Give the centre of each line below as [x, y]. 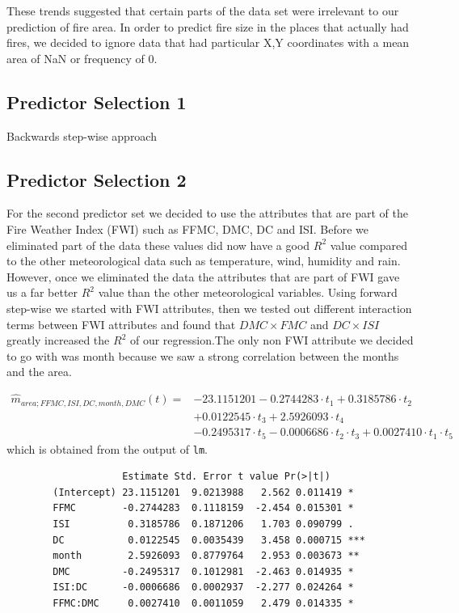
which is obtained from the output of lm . [107, 448]
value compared [369, 245]
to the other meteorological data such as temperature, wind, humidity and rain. [204, 261]
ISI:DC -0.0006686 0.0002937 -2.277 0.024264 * [203, 588]
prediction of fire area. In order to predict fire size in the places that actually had [208, 26]
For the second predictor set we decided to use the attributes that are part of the [207, 213]
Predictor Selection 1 [97, 101]
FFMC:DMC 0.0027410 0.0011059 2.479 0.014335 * [203, 603]
